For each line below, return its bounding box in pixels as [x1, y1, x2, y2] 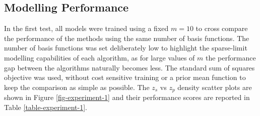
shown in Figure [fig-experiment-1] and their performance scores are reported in [4, 92, 250, 102]
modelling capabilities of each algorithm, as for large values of [4, 52, 195, 62]
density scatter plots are [177, 81, 252, 92]
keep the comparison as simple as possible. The [4, 81, 150, 92]
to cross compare [196, 23, 248, 33]
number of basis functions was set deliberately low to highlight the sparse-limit [4, 42, 247, 53]
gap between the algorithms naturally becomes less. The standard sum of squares [4, 62, 255, 72]
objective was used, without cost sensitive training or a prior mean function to [4, 72, 246, 82]
